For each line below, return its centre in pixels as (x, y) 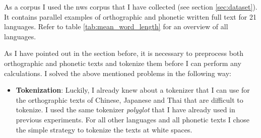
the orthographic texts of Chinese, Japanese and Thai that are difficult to (129, 99)
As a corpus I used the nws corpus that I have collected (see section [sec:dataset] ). (131, 7)
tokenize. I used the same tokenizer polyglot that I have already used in (125, 110)
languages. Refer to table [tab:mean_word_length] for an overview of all (116, 26)
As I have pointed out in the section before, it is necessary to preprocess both (124, 53)
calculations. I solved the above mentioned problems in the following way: (118, 73)
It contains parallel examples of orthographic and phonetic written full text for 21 (130, 16)
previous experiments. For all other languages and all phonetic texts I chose (133, 119)
